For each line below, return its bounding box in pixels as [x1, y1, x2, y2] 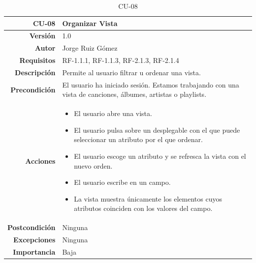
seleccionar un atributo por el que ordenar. [74, 134, 203, 145]
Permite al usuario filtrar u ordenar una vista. [62, 67, 201, 77]
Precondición [10, 84, 56, 94]
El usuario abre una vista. [74, 108, 152, 118]
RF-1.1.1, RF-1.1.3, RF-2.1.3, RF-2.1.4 [62, 55, 179, 65]
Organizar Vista [62, 18, 118, 28]
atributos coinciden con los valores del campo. [74, 203, 213, 213]
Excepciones [13, 234, 56, 245]
